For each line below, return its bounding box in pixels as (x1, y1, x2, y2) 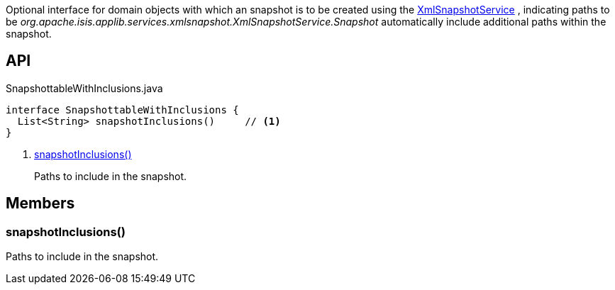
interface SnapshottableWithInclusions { (6, 104, 239, 116)
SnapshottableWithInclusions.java (6, 82, 163, 94)
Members (6, 194, 75, 213)
